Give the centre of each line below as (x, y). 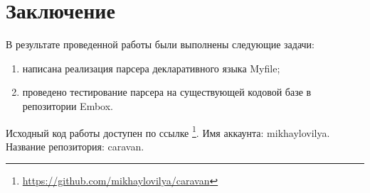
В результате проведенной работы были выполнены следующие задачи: (160, 44)
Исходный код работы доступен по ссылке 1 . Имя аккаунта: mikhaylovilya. (168, 131)
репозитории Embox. (68, 105)
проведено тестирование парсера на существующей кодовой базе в (167, 92)
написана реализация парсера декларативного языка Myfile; (151, 68)
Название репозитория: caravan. (75, 146)
